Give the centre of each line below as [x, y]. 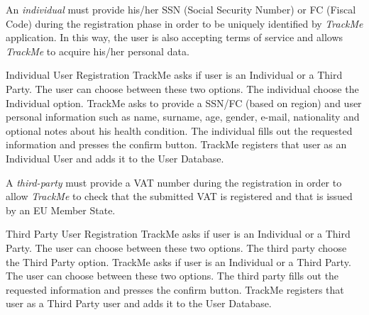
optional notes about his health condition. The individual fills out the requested [179, 130]
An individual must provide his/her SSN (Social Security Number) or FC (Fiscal [181, 9]
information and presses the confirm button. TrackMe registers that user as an [176, 144]
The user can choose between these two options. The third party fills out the [172, 276]
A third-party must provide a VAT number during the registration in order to [174, 182]
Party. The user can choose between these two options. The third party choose [176, 247]
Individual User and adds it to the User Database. [115, 158]
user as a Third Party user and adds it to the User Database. [139, 303]
